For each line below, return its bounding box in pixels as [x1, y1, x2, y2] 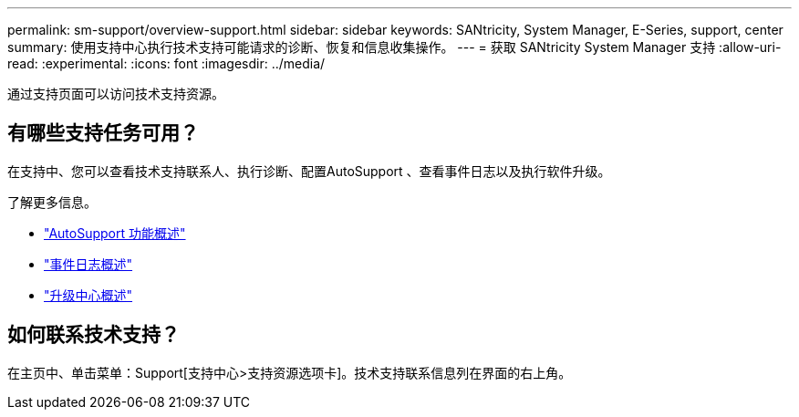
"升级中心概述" [44, 287, 133, 303]
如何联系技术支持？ [7, 323, 180, 347]
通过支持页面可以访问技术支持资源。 [7, 86, 224, 101]
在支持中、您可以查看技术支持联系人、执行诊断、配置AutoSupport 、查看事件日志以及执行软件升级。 [7, 162, 611, 179]
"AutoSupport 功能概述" [44, 224, 186, 241]
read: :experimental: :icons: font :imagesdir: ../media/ [7, 56, 326, 71]
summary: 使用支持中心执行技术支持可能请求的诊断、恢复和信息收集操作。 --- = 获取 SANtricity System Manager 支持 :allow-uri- [7, 39, 782, 55]
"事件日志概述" [44, 255, 133, 272]
